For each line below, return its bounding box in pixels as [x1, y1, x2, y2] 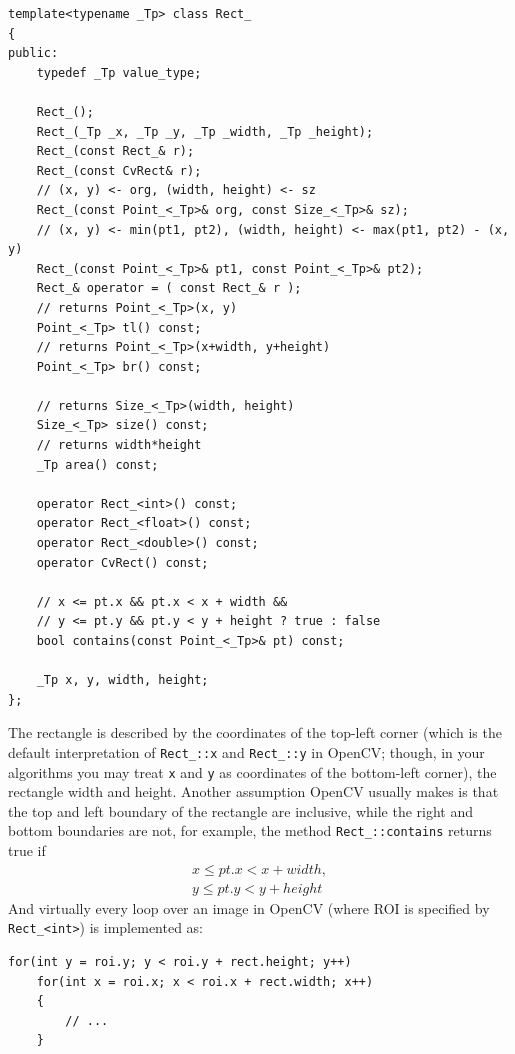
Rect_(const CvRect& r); [36, 163, 202, 178]
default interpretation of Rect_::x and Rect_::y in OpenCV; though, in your [8, 741, 485, 762]
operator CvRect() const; [36, 555, 209, 570]
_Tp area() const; [36, 457, 159, 472]
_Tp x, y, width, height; [36, 673, 209, 688]
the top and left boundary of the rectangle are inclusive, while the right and [8, 800, 473, 821]
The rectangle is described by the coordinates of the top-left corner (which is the [8, 722, 502, 743]
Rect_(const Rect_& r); [36, 144, 195, 159]
